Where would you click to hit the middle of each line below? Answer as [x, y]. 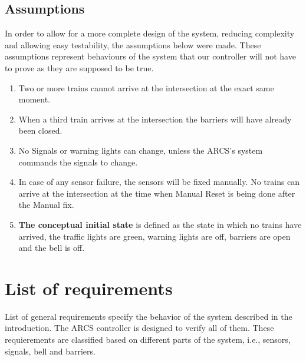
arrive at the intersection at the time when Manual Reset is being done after [157, 193]
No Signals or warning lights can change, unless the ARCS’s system [141, 150]
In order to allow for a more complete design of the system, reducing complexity [150, 33]
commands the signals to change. [78, 162]
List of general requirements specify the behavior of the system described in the [149, 316]
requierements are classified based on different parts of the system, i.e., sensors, [148, 340]
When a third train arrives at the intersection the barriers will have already [155, 119]
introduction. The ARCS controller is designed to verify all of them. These [139, 328]
